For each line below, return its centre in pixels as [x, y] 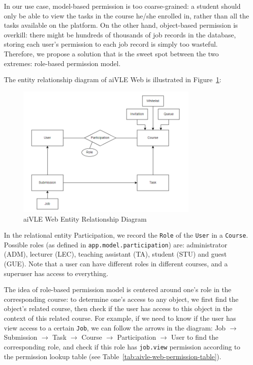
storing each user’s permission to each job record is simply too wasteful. [111, 44]
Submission [21, 337]
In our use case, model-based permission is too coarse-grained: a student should [122, 6]
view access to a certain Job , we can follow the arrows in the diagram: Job [115, 327]
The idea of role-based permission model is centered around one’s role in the [118, 289]
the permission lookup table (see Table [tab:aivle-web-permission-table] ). [113, 356]
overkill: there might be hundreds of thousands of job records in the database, [120, 34]
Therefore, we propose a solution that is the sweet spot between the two [111, 53]
